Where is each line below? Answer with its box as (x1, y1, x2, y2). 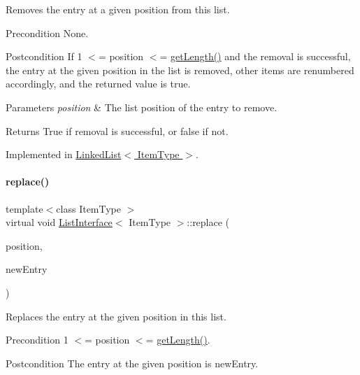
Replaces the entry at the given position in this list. (6, 309, 226, 323)
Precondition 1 (6, 332, 69, 347)
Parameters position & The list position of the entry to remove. (6, 99, 278, 114)
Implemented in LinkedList (6, 147, 122, 162)
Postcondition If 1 (6, 49, 82, 64)
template (6, 201, 43, 215)
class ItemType (56, 201, 122, 215)
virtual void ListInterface (6, 215, 113, 229)
